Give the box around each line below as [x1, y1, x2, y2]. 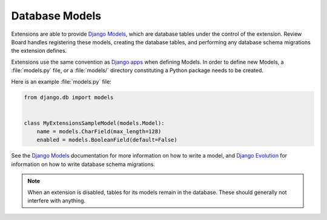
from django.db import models [24, 94, 114, 101]
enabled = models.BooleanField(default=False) [36, 136, 178, 144]
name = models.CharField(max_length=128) [36, 128, 162, 135]
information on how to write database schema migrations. [11, 161, 156, 168]
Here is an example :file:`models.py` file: [11, 78, 111, 85]
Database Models [11, 9, 102, 22]
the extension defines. [11, 47, 67, 55]
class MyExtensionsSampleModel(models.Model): [24, 119, 165, 127]
